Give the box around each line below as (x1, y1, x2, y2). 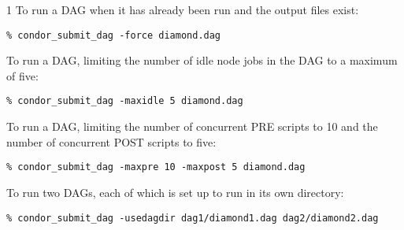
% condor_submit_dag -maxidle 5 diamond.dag (6, 95, 243, 107)
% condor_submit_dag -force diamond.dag (6, 29, 221, 41)
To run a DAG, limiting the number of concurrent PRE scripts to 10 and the (6, 118, 378, 135)
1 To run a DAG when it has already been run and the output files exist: (6, 2, 359, 17)
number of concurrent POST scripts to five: (6, 133, 217, 150)
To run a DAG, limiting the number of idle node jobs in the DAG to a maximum (6, 52, 398, 69)
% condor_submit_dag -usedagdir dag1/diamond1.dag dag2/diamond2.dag (6, 212, 379, 224)
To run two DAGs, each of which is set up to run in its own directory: (6, 184, 344, 200)
